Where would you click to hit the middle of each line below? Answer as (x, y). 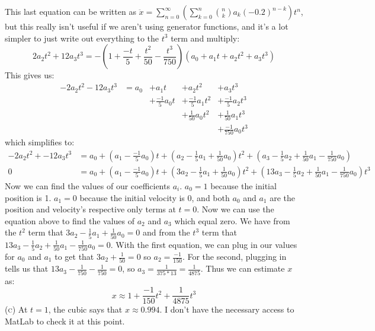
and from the (166, 232)
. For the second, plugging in (234, 256)
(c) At (16, 309)
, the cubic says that (85, 309)
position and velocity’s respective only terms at (90, 209)
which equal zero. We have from (232, 220)
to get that (74, 256)
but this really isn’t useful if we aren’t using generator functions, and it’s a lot (147, 26)
